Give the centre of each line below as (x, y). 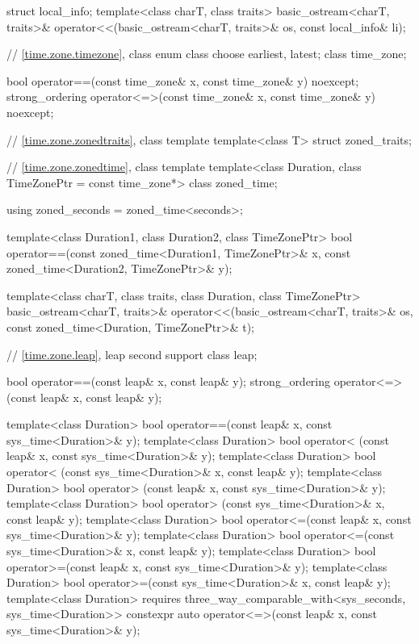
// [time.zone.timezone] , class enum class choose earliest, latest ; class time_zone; (207, 54)
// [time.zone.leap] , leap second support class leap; (132, 354)
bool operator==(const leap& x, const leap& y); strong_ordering (169, 381)
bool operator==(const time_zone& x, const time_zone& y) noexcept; (183, 80)
